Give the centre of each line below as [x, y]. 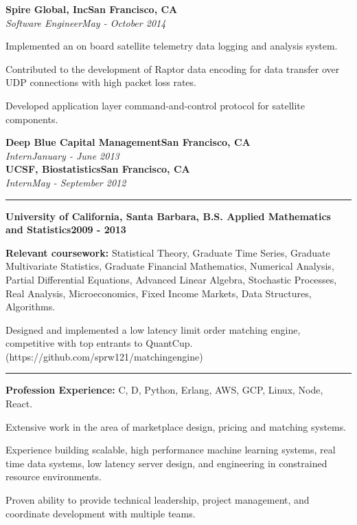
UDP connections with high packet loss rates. [101, 82]
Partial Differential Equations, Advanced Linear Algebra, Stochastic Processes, [171, 279]
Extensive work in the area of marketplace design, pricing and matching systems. [176, 426]
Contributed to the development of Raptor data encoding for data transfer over [173, 68]
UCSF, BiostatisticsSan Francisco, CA [98, 169]
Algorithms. [31, 307]
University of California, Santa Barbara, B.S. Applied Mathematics [168, 216]
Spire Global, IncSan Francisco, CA [92, 9]
